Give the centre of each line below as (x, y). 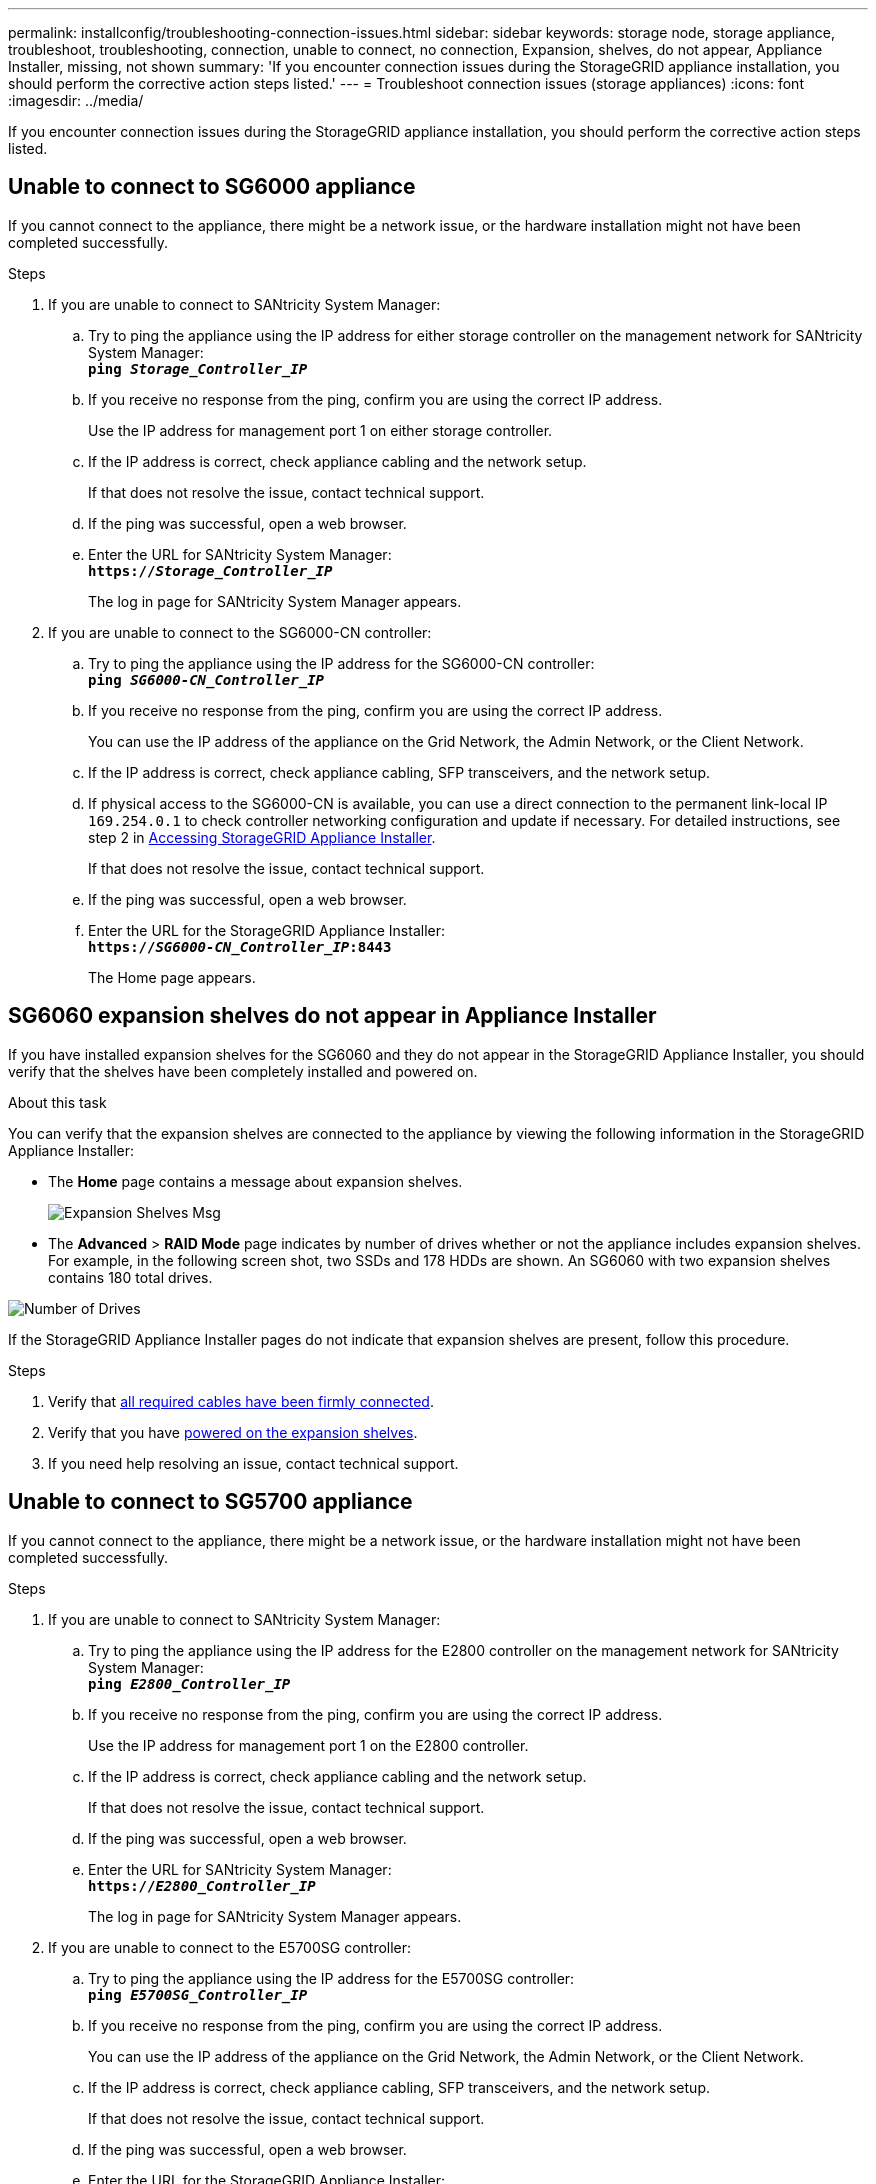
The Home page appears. (172, 977)
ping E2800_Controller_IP (189, 1683)
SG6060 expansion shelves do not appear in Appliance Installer (332, 1016)
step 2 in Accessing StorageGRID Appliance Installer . (262, 837)
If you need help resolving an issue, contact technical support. (253, 1463)
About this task (57, 1102)
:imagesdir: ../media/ (76, 100)
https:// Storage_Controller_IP (210, 570)
